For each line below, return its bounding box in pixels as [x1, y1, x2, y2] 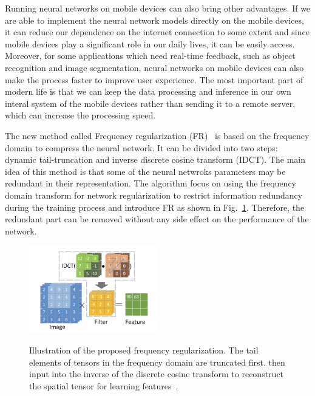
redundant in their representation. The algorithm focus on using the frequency [5, 177, 297, 189]
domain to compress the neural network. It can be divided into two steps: [5, 141, 278, 154]
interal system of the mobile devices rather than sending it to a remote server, [5, 97, 296, 109]
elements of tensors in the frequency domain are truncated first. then [29, 355, 285, 368]
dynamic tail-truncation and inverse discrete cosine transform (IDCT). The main [5, 153, 305, 166]
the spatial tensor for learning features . [29, 379, 178, 392]
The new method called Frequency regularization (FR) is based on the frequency [5, 129, 310, 142]
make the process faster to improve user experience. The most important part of [5, 73, 303, 86]
